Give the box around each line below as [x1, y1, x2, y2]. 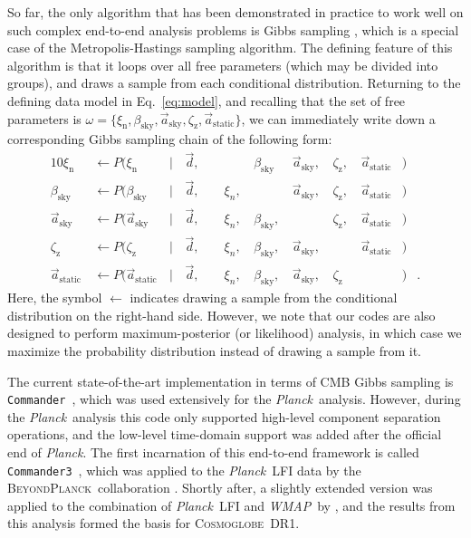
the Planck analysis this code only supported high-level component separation [7, 407, 441, 426]
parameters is [7, 109, 82, 128]
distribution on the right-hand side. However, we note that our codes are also [7, 305, 436, 324]
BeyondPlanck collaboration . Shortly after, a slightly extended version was [7, 478, 433, 497]
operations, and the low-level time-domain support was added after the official [7, 425, 442, 444]
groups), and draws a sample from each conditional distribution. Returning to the [7, 73, 461, 92]
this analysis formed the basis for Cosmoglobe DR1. [7, 514, 300, 533]
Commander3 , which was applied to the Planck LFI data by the [7, 460, 361, 479]
